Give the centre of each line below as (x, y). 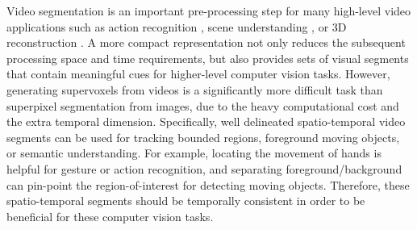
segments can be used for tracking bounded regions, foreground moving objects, (203, 137)
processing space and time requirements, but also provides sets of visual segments (208, 58)
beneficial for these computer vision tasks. (110, 216)
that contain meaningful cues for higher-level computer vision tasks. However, (198, 74)
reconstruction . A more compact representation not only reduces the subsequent (206, 42)
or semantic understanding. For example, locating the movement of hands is (194, 153)
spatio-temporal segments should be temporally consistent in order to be (186, 201)
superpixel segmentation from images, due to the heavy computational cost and (203, 105)
